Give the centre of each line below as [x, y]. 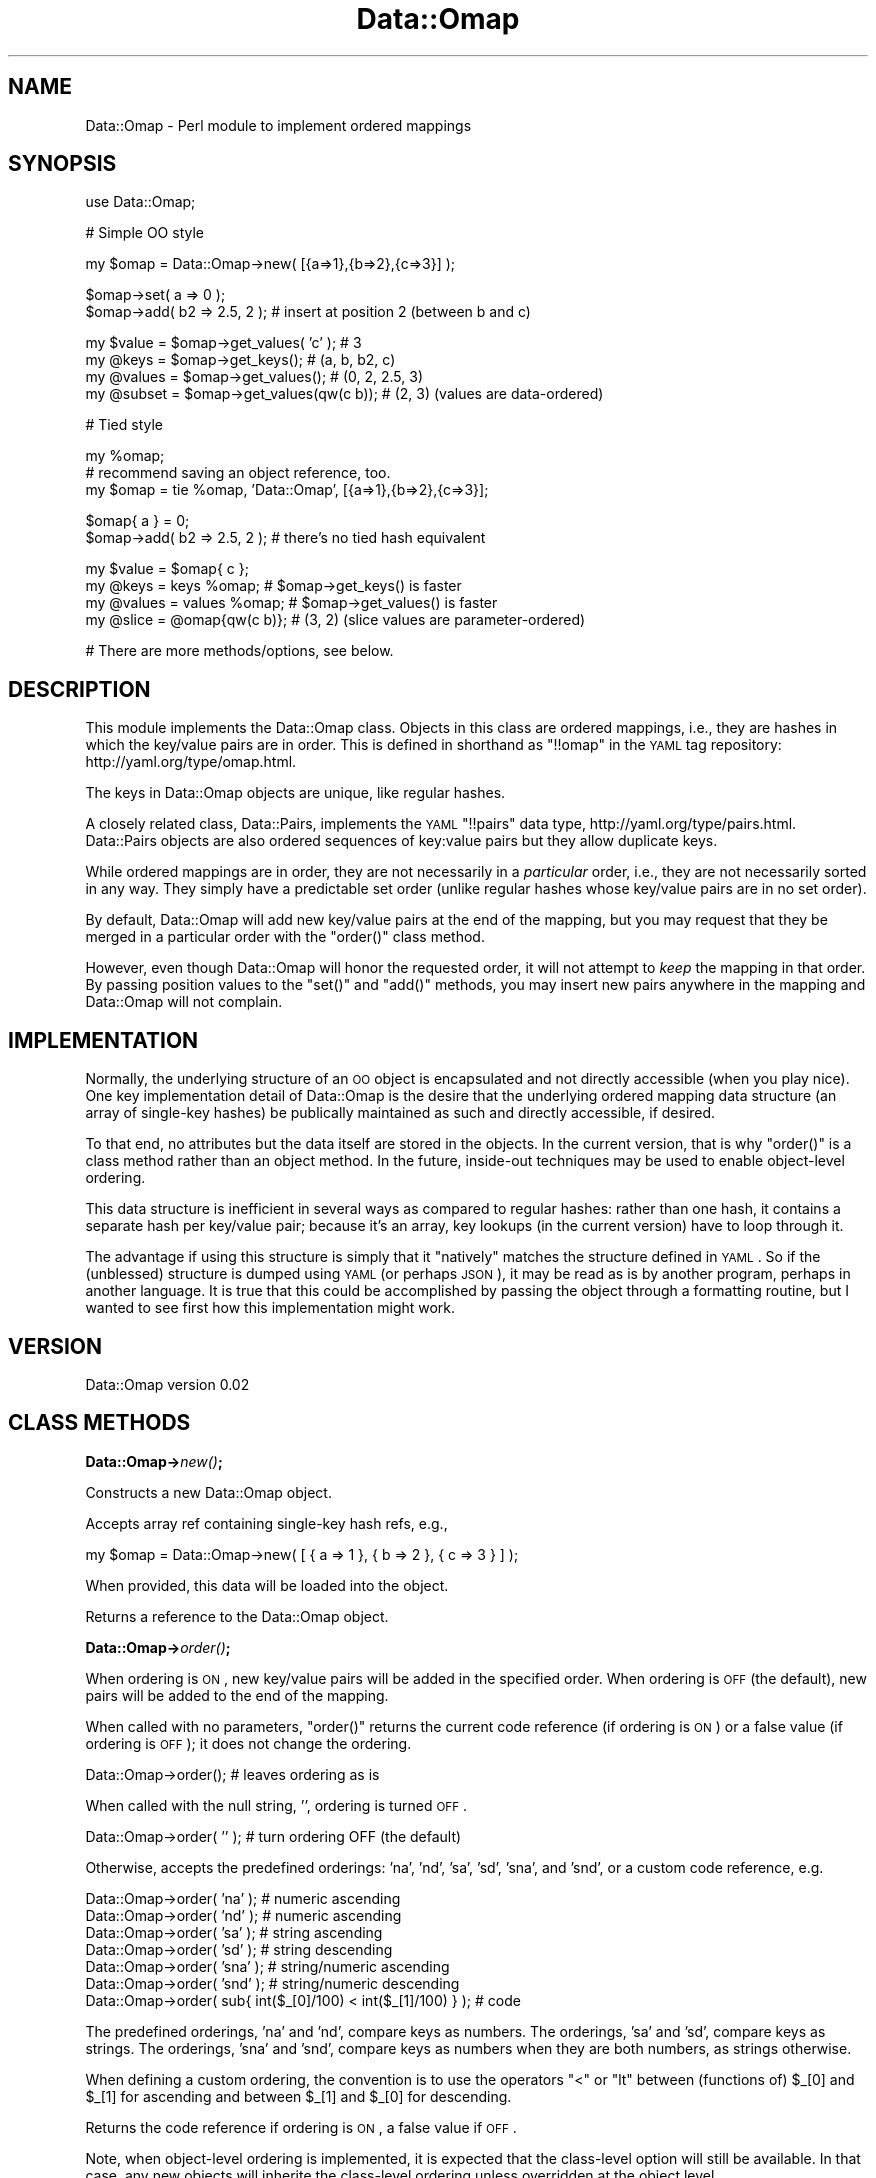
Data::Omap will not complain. [184, 1002]
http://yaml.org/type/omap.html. [191, 762]
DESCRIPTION [79, 689]
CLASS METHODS [99, 1423]
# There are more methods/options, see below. [239, 651]
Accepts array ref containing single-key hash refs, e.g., [266, 1523]
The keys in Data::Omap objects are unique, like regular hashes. [295, 793]
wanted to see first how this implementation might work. [270, 1308]
